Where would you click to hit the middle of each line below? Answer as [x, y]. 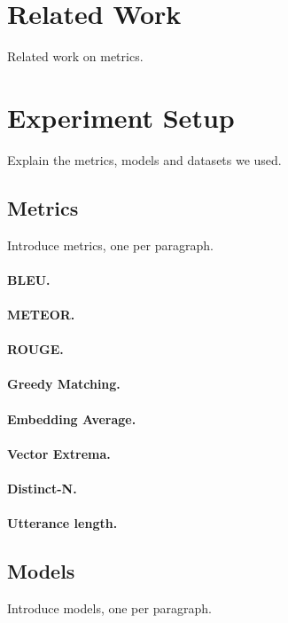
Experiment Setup [121, 117]
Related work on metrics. [75, 56]
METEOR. [41, 315]
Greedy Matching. [64, 384]
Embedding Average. [72, 418]
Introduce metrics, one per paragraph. [110, 244]
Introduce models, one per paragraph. [109, 607]
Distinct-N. [42, 488]
